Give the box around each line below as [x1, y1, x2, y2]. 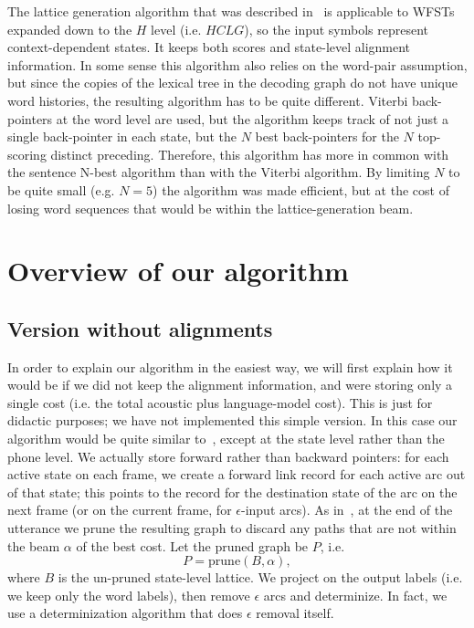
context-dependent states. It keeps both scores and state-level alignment [7, 37, 411, 57]
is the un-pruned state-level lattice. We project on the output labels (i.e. [58, 568, 463, 587]
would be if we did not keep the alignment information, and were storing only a [7, 375, 453, 394]
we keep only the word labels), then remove [7, 585, 250, 604]
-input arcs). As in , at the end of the [240, 500, 453, 519]
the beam [7, 536, 60, 555]
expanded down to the [7, 19, 132, 38]
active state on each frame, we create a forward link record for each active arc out [7, 465, 466, 484]
